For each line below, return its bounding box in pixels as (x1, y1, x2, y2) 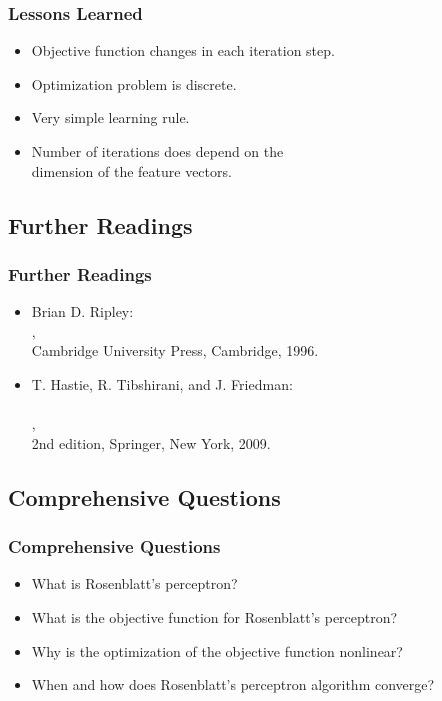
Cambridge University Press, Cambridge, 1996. (31, 340, 319, 361)
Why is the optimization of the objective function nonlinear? (31, 640, 403, 661)
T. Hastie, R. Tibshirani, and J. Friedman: (31, 373, 293, 394)
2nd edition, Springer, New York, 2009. (31, 432, 271, 453)
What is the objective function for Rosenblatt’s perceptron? (31, 606, 398, 627)
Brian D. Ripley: (31, 301, 134, 322)
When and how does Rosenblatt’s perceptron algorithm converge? (31, 674, 435, 695)
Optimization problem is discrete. (31, 73, 237, 94)
